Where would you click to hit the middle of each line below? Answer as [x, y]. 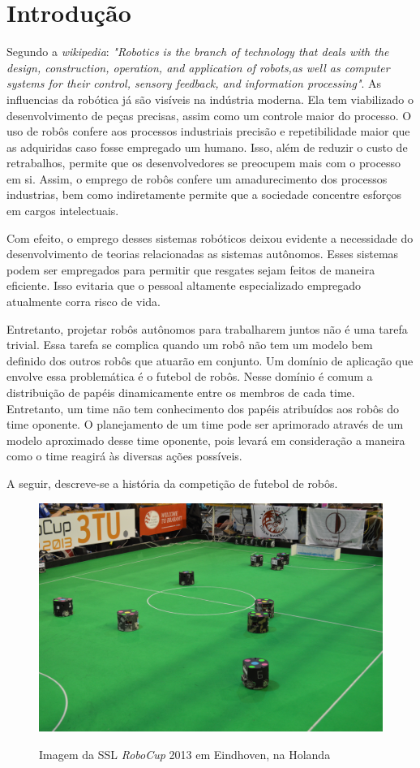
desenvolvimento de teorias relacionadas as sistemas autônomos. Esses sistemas [203, 254]
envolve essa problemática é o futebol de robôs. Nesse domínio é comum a [190, 376]
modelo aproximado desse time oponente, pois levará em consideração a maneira [206, 440]
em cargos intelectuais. [63, 211]
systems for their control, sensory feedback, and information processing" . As [194, 83]
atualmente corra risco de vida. [84, 302]
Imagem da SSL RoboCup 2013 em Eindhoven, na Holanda [185, 754]
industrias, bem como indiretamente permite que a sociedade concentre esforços [204, 194]
